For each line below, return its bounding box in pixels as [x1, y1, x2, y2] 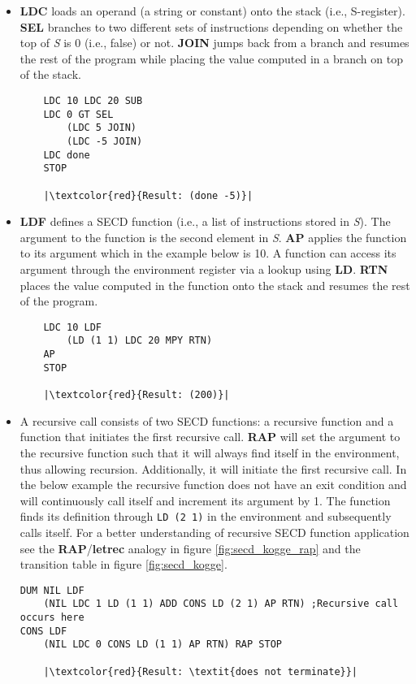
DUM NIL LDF [19, 584, 84, 596]
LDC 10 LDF [43, 321, 102, 333]
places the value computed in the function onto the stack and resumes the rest [19, 276, 410, 293]
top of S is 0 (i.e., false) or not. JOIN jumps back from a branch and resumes [19, 34, 409, 51]
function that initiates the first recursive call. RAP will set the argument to [19, 428, 401, 445]
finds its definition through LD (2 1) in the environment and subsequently [19, 508, 392, 525]
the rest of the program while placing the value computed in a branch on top [19, 50, 403, 67]
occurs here [19, 612, 84, 624]
